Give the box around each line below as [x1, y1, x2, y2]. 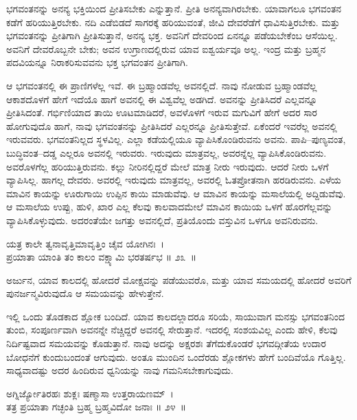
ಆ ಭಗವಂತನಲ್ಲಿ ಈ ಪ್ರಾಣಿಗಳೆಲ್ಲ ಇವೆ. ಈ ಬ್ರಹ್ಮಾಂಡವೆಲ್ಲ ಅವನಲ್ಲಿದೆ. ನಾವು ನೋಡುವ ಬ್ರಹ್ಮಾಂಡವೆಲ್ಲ [6, 78, 317, 92]
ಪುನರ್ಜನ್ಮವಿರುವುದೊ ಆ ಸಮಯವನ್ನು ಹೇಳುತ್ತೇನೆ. [6, 286, 164, 300]
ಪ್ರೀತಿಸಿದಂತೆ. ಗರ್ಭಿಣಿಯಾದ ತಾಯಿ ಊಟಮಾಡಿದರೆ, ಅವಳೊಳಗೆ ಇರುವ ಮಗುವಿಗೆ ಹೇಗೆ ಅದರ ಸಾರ [6, 105, 318, 120]
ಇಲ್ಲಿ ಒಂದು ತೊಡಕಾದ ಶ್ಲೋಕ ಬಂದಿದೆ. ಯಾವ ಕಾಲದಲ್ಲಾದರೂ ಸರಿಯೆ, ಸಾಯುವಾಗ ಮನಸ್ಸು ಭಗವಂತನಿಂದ [6, 309, 345, 323]
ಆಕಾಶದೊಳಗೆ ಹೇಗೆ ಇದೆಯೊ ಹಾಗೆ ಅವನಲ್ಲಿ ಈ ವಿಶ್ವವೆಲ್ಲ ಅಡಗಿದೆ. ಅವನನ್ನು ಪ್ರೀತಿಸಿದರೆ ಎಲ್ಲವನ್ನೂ [6, 91, 318, 106]
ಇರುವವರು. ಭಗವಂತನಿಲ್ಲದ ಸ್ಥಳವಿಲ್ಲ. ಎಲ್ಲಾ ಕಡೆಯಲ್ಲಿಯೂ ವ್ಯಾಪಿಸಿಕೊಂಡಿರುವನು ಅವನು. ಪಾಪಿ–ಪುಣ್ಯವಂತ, [6, 132, 346, 146]
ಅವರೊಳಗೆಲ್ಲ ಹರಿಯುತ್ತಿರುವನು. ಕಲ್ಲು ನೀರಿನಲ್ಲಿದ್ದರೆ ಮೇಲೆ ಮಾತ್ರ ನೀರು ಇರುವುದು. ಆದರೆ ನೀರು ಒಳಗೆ [6, 159, 329, 173]
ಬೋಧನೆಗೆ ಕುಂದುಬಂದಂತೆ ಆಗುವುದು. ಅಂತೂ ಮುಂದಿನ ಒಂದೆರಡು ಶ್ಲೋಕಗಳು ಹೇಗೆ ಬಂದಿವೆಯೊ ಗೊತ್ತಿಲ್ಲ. [6, 349, 346, 364]
